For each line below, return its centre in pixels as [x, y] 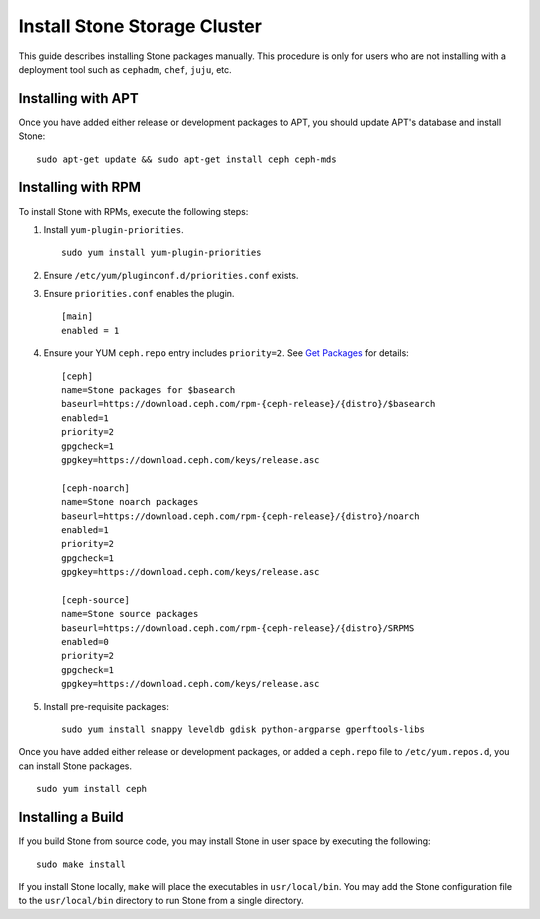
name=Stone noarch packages [130, 502]
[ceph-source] [95, 599]
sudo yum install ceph [92, 789]
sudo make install [81, 864]
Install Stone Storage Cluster [140, 26]
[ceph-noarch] [95, 488]
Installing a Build [71, 817]
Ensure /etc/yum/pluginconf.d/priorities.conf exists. [171, 275]
